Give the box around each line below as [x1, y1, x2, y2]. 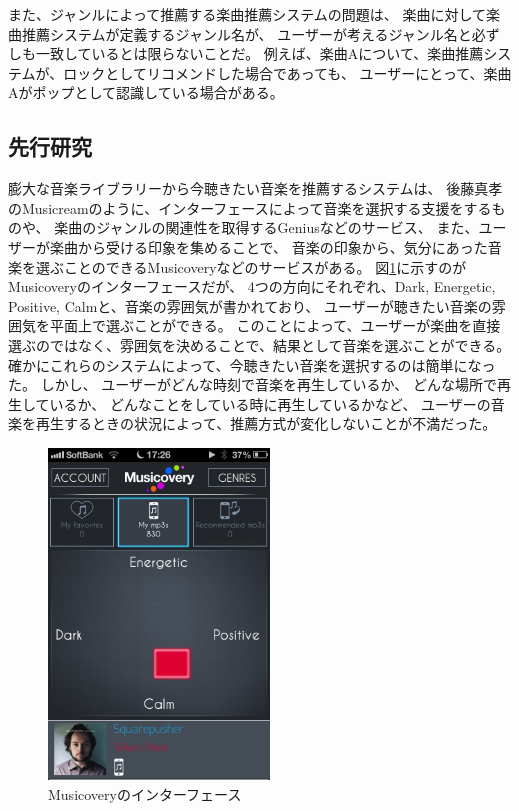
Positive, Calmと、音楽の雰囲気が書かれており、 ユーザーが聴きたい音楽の [8, 295, 492, 316]
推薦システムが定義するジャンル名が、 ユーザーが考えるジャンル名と [21, 23, 472, 44]
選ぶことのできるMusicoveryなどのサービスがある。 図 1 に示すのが [35, 256, 467, 277]
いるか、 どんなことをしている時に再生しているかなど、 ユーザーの [49, 393, 491, 414]
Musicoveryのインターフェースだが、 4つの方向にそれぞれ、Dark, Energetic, [8, 276, 496, 297]
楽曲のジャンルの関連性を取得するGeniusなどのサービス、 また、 [54, 217, 479, 238]
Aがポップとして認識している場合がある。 [8, 82, 284, 103]
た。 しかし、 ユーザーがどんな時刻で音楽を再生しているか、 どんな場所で [8, 374, 498, 395]
